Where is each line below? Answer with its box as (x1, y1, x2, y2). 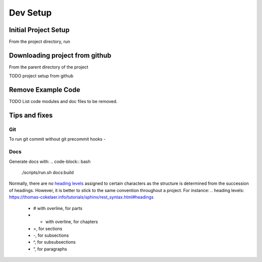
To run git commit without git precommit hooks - (9, 136, 106, 142)
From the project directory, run (9, 39, 70, 45)
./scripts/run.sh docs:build (21, 169, 74, 175)
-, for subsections (33, 232, 69, 238)
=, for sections (33, 226, 63, 231)
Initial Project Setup (9, 26, 70, 34)
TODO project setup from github (9, 73, 74, 79)
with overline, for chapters (45, 219, 98, 225)
